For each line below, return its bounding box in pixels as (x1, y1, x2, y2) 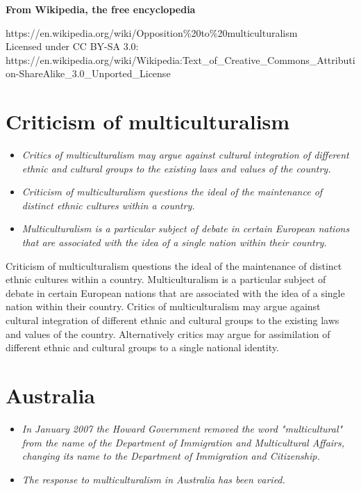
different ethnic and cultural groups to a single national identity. (6, 340, 279, 355)
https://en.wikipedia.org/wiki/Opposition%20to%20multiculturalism (6, 25, 298, 40)
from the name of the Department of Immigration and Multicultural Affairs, (22, 435, 345, 449)
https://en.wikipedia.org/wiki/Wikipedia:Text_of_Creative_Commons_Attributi (6, 52, 355, 67)
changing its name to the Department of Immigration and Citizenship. (22, 449, 320, 463)
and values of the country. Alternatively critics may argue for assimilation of (6, 326, 330, 341)
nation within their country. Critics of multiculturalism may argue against (6, 299, 321, 314)
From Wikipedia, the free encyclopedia (6, 2, 196, 16)
